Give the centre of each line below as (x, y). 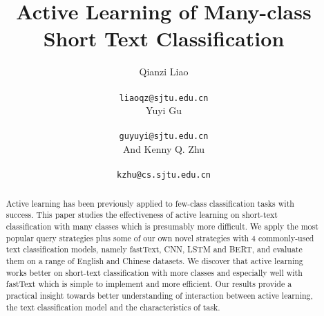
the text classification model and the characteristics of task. (113, 307)
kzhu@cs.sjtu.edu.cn (164, 175)
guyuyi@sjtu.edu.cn (164, 137)
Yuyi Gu (164, 110)
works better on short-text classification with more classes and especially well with (154, 272)
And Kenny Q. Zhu (164, 149)
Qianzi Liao (164, 72)
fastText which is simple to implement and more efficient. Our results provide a (149, 284)
